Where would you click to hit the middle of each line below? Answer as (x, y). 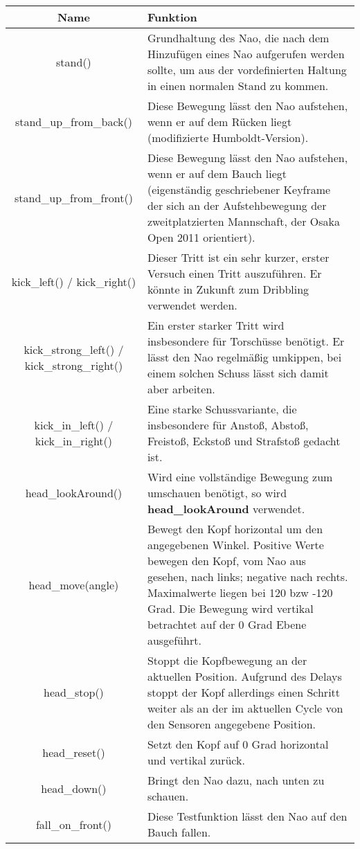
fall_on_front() (73, 824)
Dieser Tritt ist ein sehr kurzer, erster (238, 257)
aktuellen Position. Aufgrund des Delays (244, 676)
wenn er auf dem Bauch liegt (217, 173)
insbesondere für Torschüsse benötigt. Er (246, 341)
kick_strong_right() (74, 365)
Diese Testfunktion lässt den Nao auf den (247, 816)
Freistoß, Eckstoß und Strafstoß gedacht (244, 441)
